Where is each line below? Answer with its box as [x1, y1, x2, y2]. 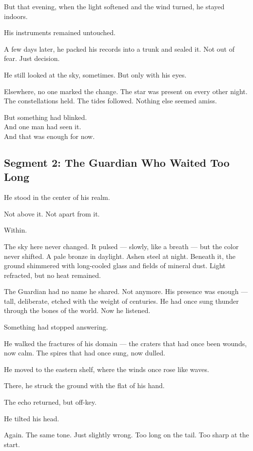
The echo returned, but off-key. [4, 397, 97, 407]
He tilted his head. [4, 413, 59, 423]
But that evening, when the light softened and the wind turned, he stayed [4, 1, 225, 11]
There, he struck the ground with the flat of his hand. [4, 380, 165, 391]
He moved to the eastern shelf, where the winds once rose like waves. [4, 364, 209, 374]
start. [4, 439, 20, 449]
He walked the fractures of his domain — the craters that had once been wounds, [4, 338, 247, 348]
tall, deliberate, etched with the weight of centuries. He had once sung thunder [4, 295, 239, 306]
